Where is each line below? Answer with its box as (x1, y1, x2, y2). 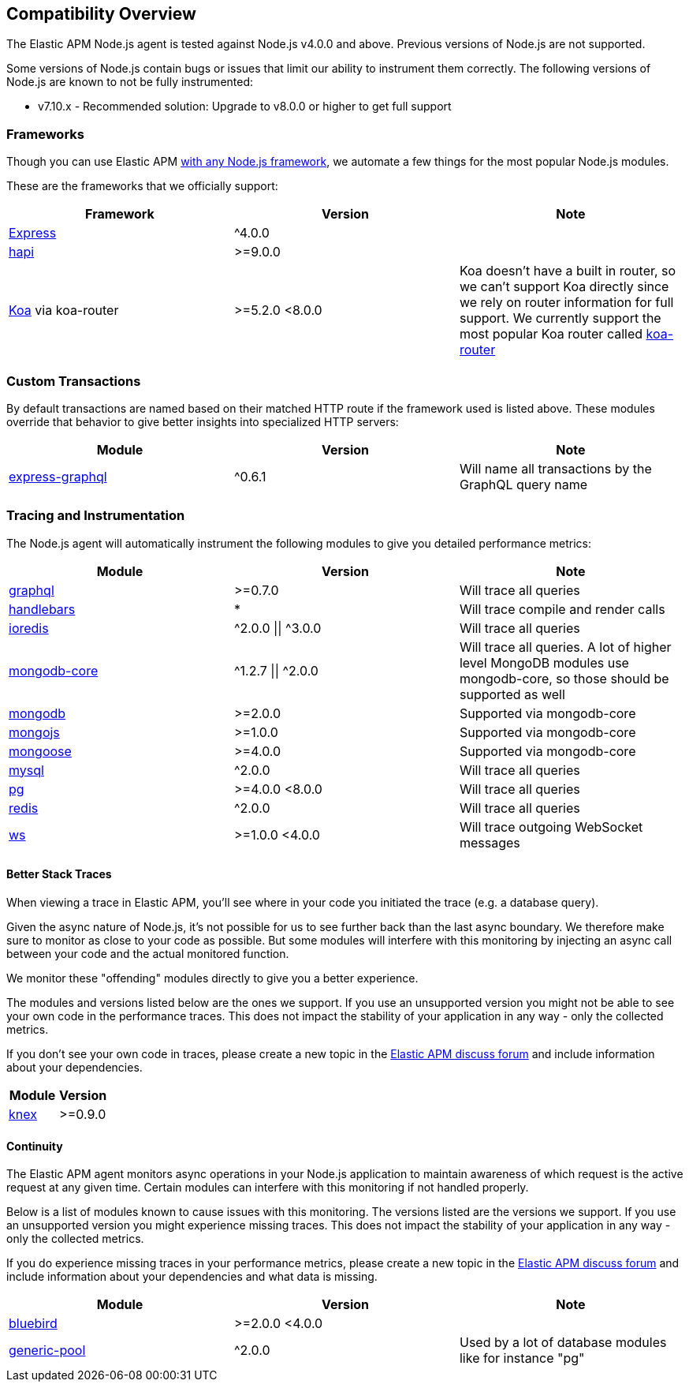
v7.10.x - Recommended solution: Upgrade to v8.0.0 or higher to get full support (38, 99, 452, 114)
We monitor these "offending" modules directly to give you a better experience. (6, 971, 419, 985)
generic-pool (9, 1342, 86, 1359)
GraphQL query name (459, 476, 588, 492)
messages (459, 834, 520, 851)
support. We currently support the (459, 310, 661, 327)
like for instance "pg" (459, 1350, 585, 1367)
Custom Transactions (6, 372, 141, 389)
